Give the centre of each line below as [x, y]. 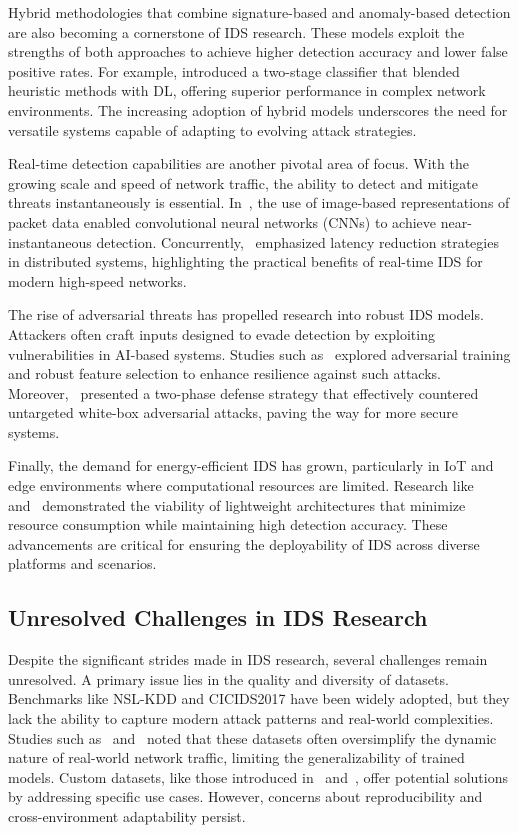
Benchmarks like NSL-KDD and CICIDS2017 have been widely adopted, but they [259, 698]
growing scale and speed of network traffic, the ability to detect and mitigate [243, 182]
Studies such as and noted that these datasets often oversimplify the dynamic [252, 737]
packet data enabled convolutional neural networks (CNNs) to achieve [222, 221]
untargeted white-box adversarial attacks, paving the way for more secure [233, 412]
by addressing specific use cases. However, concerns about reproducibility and [245, 796]
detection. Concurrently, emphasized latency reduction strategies [297, 241]
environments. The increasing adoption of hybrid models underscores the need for [258, 109]
